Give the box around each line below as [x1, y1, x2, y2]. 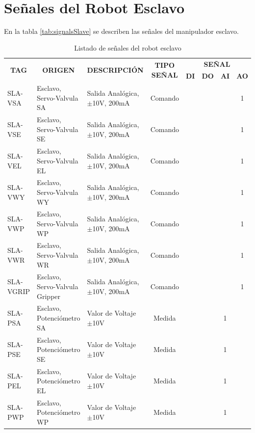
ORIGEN [42, 64, 75, 75]
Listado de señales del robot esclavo [74, 42, 181, 53]
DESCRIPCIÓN [87, 64, 144, 75]
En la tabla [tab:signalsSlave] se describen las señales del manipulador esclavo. [4, 26, 239, 36]
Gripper [36, 291, 61, 301]
